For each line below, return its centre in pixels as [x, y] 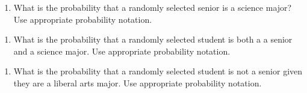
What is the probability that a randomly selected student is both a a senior [153, 39]
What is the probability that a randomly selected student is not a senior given [158, 71]
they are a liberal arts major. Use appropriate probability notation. [138, 82]
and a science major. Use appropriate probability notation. [122, 51]
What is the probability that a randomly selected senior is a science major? [153, 7]
